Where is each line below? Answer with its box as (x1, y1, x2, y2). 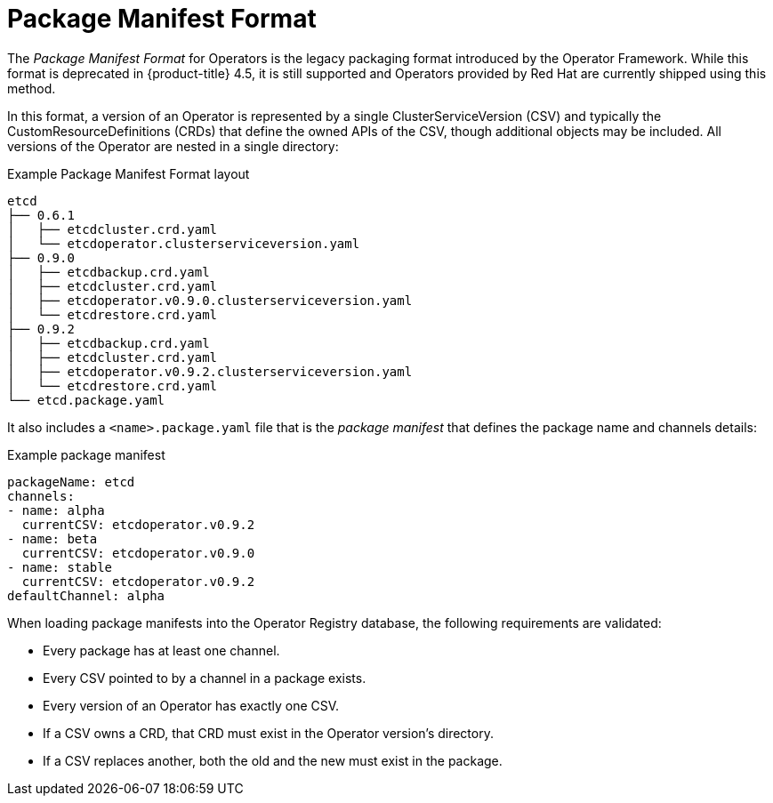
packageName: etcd (7, 474, 135, 489)
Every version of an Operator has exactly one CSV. (43, 697, 340, 713)
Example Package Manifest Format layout (7, 165, 250, 181)
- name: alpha (7, 502, 105, 518)
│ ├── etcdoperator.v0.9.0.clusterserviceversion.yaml (7, 293, 413, 308)
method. (7, 80, 56, 96)
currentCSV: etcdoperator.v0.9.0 (21, 545, 255, 560)
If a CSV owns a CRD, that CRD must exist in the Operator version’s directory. (43, 725, 494, 741)
